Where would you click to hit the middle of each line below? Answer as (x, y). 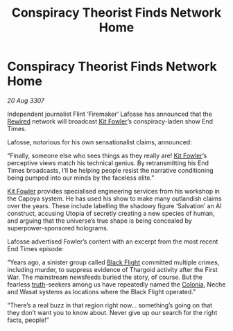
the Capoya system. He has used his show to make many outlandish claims (114, 198)
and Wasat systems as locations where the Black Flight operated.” (102, 291)
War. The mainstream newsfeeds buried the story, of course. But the (105, 277)
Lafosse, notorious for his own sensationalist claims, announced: (100, 142)
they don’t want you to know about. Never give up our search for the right (112, 312)
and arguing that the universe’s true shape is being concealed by (100, 221)
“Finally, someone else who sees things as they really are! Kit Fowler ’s (107, 155)
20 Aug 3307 (26, 100)
